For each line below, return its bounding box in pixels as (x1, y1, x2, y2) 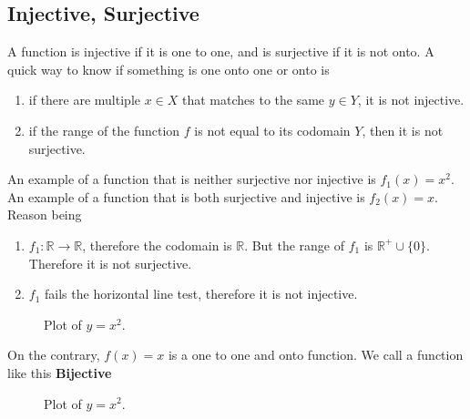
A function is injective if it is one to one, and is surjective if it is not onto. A (7, 42, 434, 61)
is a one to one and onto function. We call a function (168, 345, 464, 364)
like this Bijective (7, 363, 112, 382)
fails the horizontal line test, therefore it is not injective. (45, 284, 358, 303)
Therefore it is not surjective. (28, 253, 192, 272)
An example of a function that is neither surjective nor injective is (7, 169, 376, 189)
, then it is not (362, 120, 444, 139)
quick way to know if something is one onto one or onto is (7, 59, 330, 78)
